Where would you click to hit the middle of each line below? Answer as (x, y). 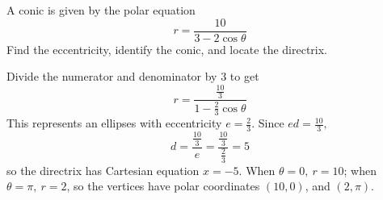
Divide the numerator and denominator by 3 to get (133, 76)
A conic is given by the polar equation (101, 10)
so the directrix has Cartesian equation (103, 170)
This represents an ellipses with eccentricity (114, 123)
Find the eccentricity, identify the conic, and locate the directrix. (167, 49)
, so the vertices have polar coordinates (163, 186)
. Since (268, 123)
